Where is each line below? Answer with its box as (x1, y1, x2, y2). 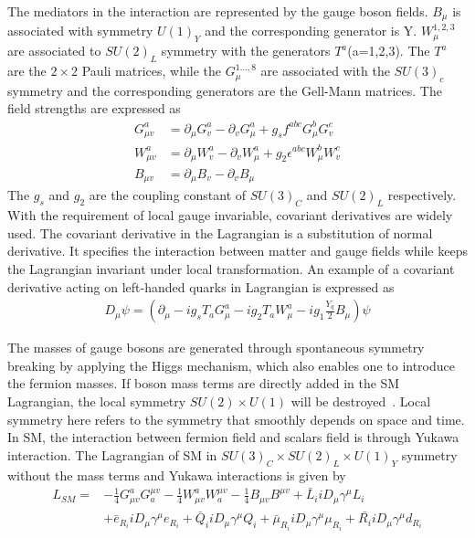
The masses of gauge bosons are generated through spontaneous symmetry (7, 338, 425, 357)
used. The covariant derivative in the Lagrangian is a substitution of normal (7, 223, 433, 242)
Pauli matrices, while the (81, 61, 222, 80)
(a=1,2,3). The (347, 41, 430, 60)
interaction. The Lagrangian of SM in (7, 445, 217, 464)
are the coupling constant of (89, 185, 247, 205)
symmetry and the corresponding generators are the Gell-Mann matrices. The (7, 80, 442, 100)
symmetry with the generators (161, 41, 331, 60)
